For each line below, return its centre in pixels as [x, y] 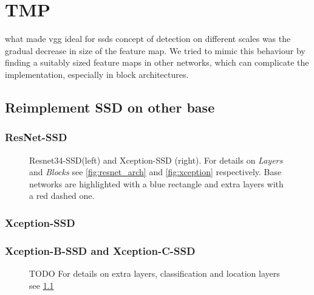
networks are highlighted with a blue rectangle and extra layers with [156, 183]
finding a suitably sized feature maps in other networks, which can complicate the [157, 62]
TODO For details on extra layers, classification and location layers [155, 273]
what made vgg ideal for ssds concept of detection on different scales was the [148, 39]
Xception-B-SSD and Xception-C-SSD [100, 250]
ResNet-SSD [36, 137]
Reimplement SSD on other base [110, 107]
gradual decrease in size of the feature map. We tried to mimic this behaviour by [155, 50]
